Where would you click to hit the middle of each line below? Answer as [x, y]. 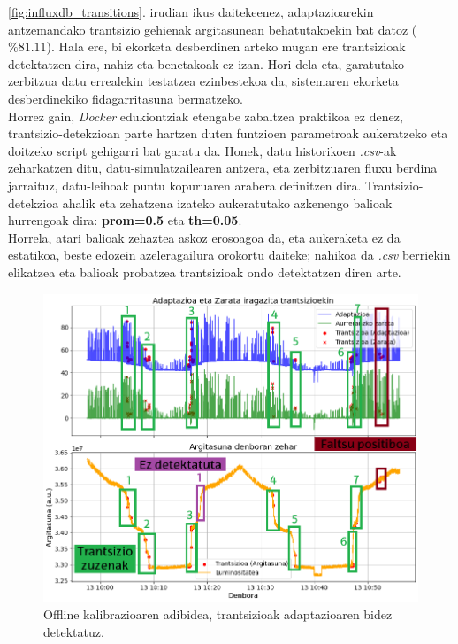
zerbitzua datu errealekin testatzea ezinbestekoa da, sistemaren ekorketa [203, 81]
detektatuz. [74, 631]
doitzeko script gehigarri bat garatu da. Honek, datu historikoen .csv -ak [202, 150]
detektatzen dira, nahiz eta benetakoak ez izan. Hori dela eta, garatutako [206, 63]
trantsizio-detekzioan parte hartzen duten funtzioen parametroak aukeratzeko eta [228, 133]
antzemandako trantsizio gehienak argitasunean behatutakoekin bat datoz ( [213, 29]
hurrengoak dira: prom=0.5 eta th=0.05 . [125, 220]
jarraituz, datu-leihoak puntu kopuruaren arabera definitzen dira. [185, 185]
